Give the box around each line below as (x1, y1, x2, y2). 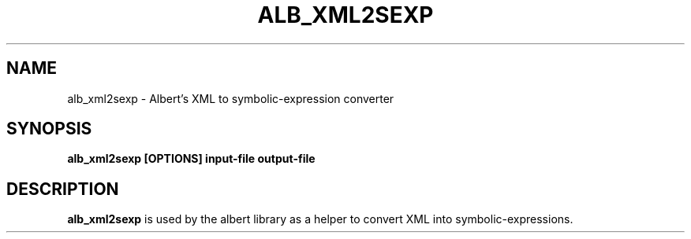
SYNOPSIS (6, 119, 92, 139)
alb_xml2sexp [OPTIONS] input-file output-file (67, 152, 316, 166)
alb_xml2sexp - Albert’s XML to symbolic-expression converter (67, 91, 394, 105)
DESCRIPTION (6, 178, 119, 199)
